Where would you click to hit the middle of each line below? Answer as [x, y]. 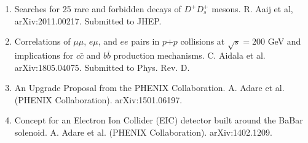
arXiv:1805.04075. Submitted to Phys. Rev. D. [102, 67]
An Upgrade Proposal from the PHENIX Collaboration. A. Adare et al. [149, 88]
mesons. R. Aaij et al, [252, 9]
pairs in [145, 41]
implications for [44, 55]
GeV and [284, 41]
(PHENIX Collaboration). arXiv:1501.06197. [98, 99]
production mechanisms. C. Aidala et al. [189, 55]
